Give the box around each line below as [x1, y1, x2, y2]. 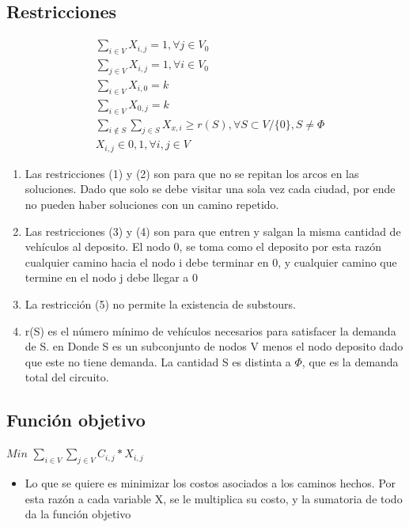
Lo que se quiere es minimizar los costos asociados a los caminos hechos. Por [25, 474, 396, 491]
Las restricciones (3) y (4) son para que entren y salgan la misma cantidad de [25, 222, 401, 239]
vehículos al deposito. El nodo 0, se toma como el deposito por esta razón [25, 238, 381, 255]
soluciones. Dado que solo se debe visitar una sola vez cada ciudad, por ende [25, 180, 396, 197]
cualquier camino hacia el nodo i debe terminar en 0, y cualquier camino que [25, 253, 397, 270]
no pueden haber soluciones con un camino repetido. [25, 196, 279, 213]
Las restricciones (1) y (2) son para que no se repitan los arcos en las [25, 165, 359, 181]
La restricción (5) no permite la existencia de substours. [25, 295, 296, 312]
